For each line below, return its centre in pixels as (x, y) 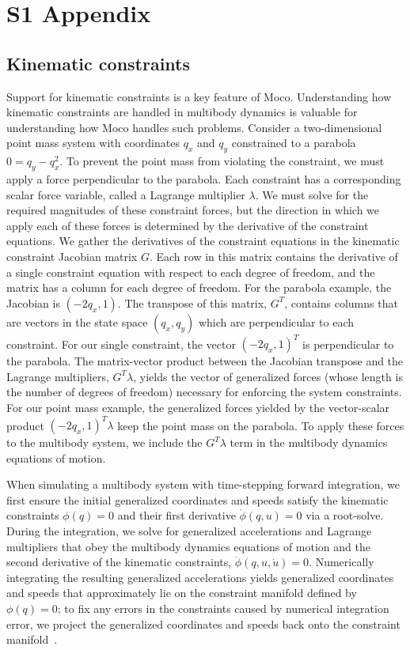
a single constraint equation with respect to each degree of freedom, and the (191, 272)
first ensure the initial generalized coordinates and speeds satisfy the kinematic (197, 499)
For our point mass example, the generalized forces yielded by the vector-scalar (198, 407)
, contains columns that (341, 302)
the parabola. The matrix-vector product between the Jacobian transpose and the (205, 361)
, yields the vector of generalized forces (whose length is (268, 376)
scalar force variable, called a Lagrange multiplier (126, 194)
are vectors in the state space (77, 321)
